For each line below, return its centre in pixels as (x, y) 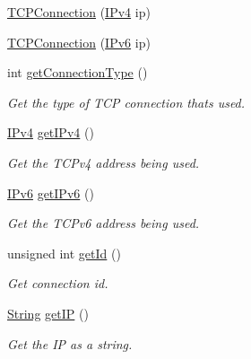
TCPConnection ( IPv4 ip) (79, 12)
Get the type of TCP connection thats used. (126, 102)
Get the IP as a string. (70, 343)
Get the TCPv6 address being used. (104, 223)
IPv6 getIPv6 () (51, 193)
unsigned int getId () (64, 253)
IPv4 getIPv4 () (51, 132)
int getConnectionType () (78, 72)
